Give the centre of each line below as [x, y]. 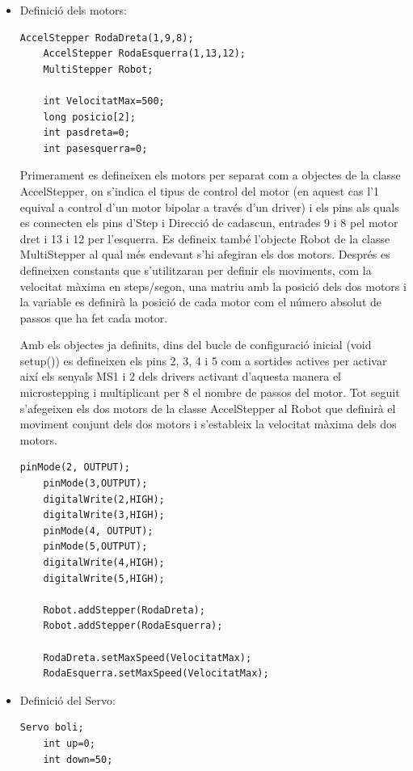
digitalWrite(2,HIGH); [104, 499]
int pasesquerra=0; [95, 148]
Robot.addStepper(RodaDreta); [124, 610]
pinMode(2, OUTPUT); [75, 468]
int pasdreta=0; [86, 133]
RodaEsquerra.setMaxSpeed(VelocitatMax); [156, 674]
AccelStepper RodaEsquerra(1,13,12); [144, 54]
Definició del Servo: [67, 699]
